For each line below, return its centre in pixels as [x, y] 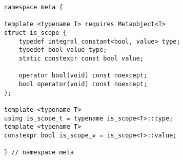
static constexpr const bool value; [81, 58]
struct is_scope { [35, 33]
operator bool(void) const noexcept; [83, 76]
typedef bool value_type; [63, 50]
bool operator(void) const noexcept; [83, 84]
